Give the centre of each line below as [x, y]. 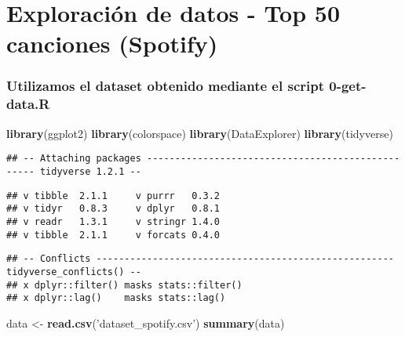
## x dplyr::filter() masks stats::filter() [124, 285]
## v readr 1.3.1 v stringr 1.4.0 [113, 221]
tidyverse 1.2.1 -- [90, 171]
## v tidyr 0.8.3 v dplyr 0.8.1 [113, 209]
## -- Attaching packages [74, 159]
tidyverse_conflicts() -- [74, 272]
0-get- [348, 86]
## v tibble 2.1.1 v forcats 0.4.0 [113, 235]
